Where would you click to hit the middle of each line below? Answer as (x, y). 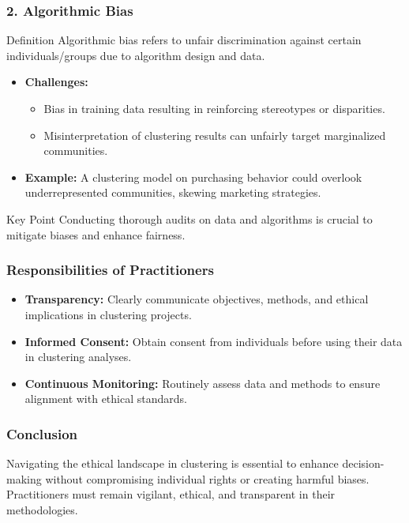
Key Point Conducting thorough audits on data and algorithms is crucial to (189, 218)
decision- (363, 463)
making (24, 478)
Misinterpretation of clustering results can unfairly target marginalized (215, 135)
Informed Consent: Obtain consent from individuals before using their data (214, 341)
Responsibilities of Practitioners (110, 270)
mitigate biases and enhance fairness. (96, 234)
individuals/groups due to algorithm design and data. (136, 55)
